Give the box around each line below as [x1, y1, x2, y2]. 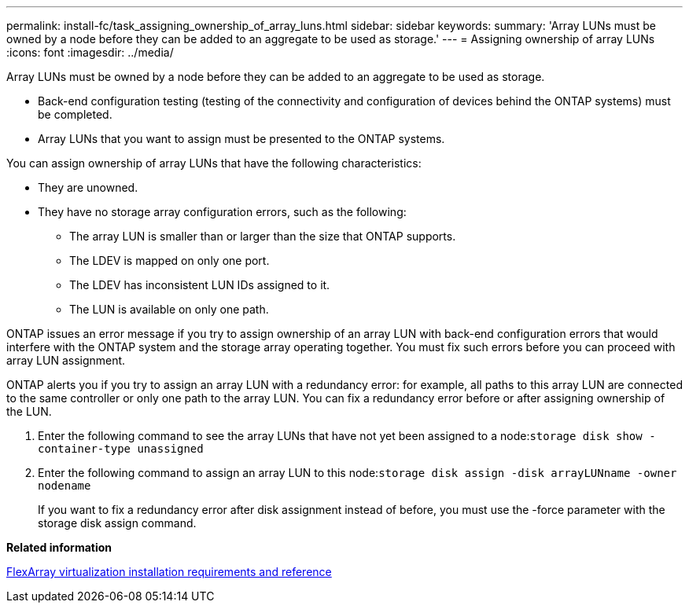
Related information [6, 541, 112, 554]
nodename [38, 479, 91, 492]
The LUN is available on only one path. [69, 303, 269, 316]
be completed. [38, 108, 112, 121]
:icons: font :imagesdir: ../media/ [6, 46, 174, 59]
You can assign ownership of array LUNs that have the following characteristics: [6, 156, 422, 170]
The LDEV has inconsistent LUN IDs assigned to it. [69, 278, 330, 292]
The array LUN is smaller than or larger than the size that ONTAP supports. [69, 229, 456, 243]
